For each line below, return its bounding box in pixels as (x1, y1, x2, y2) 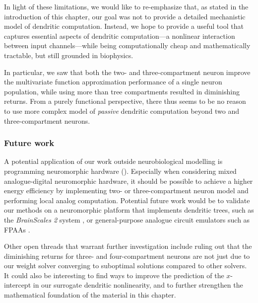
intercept (4, 280, 31, 290)
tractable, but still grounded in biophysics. (4, 50, 133, 60)
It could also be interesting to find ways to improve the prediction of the (4, 270, 224, 280)
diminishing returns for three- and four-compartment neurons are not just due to (4, 250, 250, 261)
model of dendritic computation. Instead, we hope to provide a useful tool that (4, 21, 244, 31)
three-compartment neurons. (4, 115, 90, 126)
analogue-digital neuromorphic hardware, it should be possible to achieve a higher (4, 175, 253, 186)
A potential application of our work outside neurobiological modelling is (4, 156, 223, 166)
